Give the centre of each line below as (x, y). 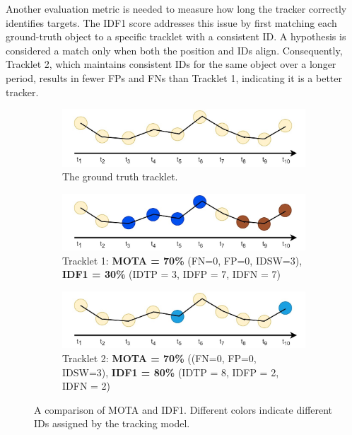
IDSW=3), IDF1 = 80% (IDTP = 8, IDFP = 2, (171, 372)
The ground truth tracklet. (120, 176)
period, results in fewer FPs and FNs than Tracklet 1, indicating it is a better (174, 77)
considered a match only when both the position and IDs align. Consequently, (174, 50)
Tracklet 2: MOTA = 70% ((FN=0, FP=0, (159, 358)
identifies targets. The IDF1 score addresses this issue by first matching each (171, 22)
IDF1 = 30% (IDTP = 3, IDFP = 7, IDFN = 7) (171, 274)
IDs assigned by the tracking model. (112, 423)
